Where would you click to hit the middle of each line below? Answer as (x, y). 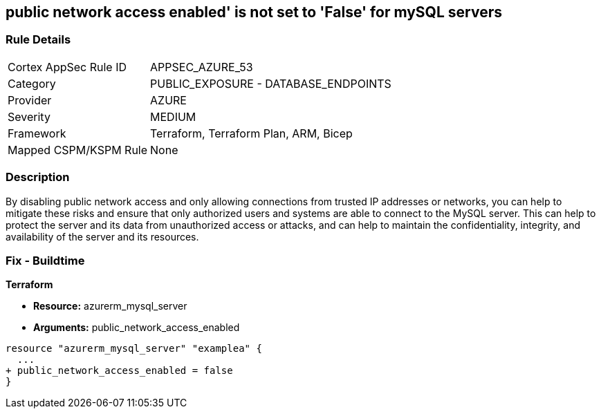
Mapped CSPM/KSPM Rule (78, 150)
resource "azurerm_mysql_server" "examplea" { (134, 349)
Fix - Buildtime (45, 260)
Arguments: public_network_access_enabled (137, 328)
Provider (30, 100)
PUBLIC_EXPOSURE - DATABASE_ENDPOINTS (271, 83)
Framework (37, 133)
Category (32, 83)
